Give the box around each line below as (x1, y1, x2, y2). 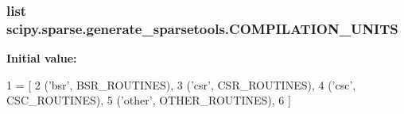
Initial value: (6, 50, 77, 66)
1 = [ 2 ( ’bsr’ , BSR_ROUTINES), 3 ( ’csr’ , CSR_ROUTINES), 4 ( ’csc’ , (6, 76, 356, 93)
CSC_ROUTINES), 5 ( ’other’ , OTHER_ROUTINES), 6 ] (6, 92, 291, 108)
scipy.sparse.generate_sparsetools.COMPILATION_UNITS (6, 18, 398, 38)
